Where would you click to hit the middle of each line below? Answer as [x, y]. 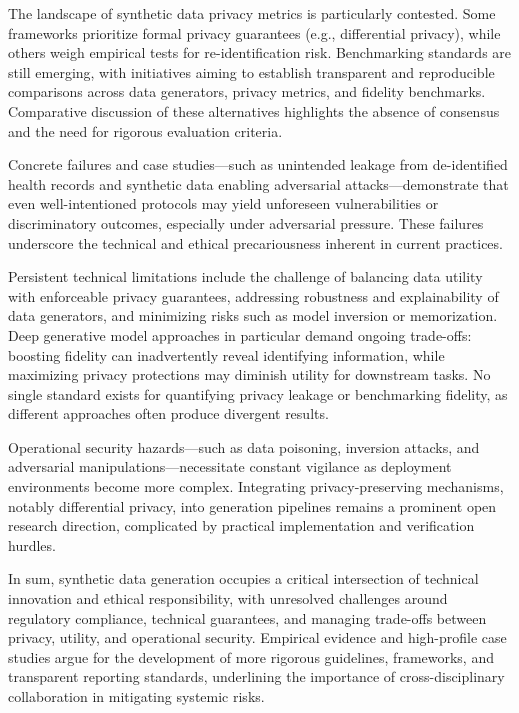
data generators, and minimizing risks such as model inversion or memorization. [253, 315]
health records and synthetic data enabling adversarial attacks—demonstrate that [258, 183]
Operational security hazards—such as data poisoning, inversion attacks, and [244, 446]
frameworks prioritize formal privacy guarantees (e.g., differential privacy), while [254, 32]
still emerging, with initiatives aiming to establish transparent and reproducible [251, 71]
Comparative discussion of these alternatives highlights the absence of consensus [254, 110]
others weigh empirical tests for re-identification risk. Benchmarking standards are [260, 52]
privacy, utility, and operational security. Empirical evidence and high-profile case [257, 637]
